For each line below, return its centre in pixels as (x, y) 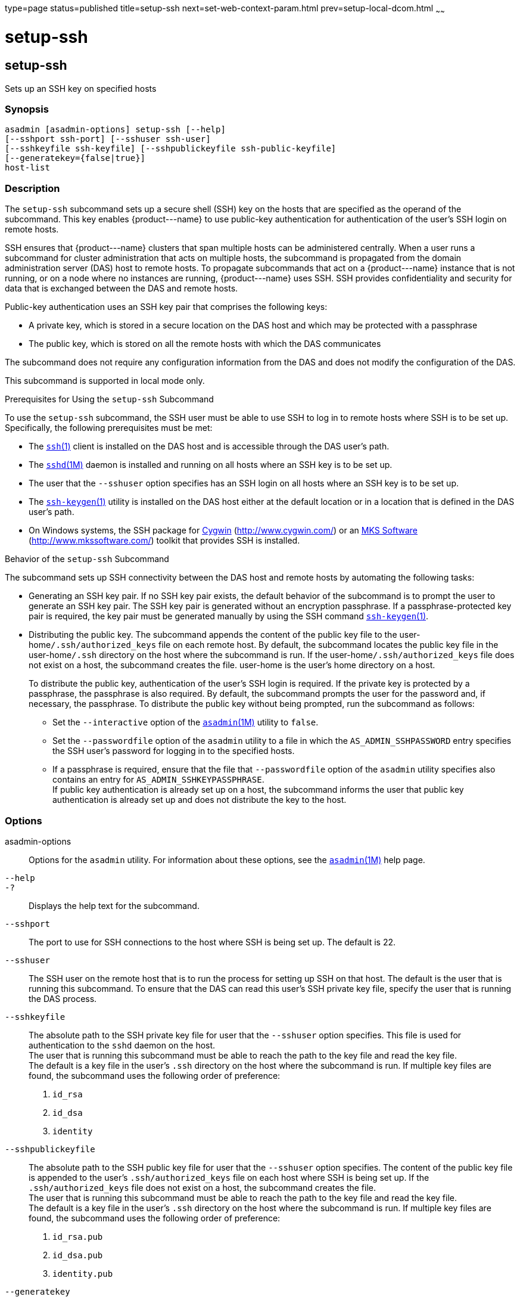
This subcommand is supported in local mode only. (105, 381)
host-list (27, 168)
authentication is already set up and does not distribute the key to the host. (200, 800)
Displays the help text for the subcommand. (114, 905)
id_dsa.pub (78, 1255)
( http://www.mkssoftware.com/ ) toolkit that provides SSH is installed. (164, 541)
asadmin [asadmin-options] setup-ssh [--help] (115, 130)
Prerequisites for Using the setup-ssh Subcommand (109, 399)
